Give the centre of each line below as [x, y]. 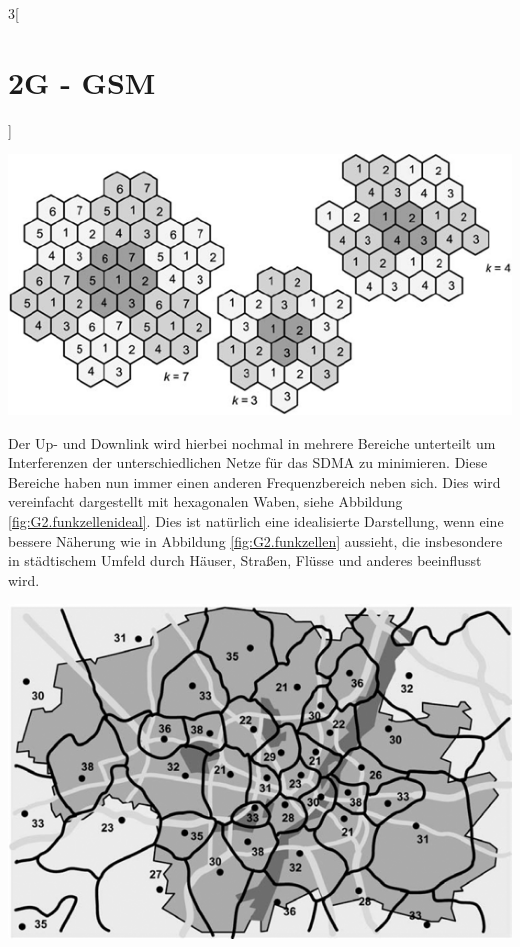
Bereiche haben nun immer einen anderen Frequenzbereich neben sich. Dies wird [254, 481]
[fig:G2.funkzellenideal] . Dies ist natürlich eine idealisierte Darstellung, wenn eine [256, 521]
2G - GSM [82, 81]
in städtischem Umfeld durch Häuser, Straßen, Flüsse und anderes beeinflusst [245, 560]
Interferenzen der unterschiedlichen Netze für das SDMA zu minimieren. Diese [248, 462]
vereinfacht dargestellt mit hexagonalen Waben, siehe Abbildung [205, 501]
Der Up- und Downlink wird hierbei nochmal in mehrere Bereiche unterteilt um [252, 442]
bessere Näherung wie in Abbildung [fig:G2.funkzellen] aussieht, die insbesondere [255, 540]
